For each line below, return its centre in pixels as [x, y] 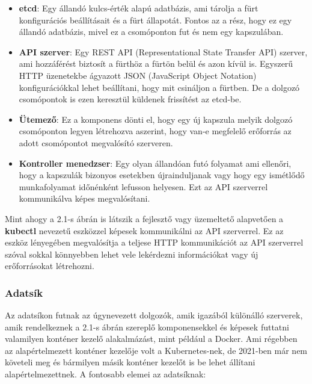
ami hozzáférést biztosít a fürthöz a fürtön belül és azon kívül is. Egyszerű [156, 63]
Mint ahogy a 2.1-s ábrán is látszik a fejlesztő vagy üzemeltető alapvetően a [144, 218]
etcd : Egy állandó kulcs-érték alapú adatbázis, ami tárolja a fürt [139, 8]
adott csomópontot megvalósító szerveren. [96, 142]
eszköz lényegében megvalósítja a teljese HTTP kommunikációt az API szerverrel [154, 242]
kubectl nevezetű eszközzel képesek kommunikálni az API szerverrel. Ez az [144, 230]
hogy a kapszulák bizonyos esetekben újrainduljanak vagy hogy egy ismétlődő [162, 175]
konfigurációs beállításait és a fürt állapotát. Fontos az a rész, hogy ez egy [155, 20]
